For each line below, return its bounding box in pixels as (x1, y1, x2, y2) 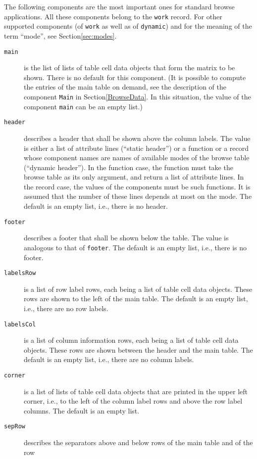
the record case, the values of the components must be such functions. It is (24, 181, 251, 191)
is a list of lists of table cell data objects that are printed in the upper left (24, 386, 248, 396)
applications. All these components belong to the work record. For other (4, 11, 222, 21)
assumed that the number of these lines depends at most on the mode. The (24, 191, 252, 201)
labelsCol (4, 321, 36, 328)
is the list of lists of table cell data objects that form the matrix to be (24, 62, 235, 73)
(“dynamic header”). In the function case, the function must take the (24, 162, 233, 172)
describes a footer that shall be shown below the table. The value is (24, 232, 229, 243)
